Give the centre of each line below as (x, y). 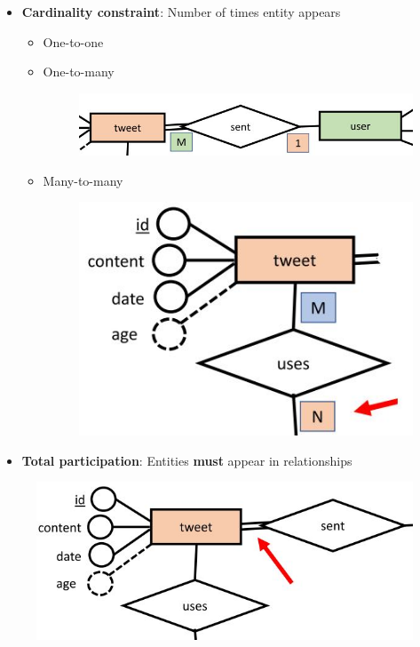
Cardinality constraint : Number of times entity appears (181, 12)
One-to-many (79, 72)
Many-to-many (83, 180)
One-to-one (73, 41)
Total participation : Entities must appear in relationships (187, 460)
